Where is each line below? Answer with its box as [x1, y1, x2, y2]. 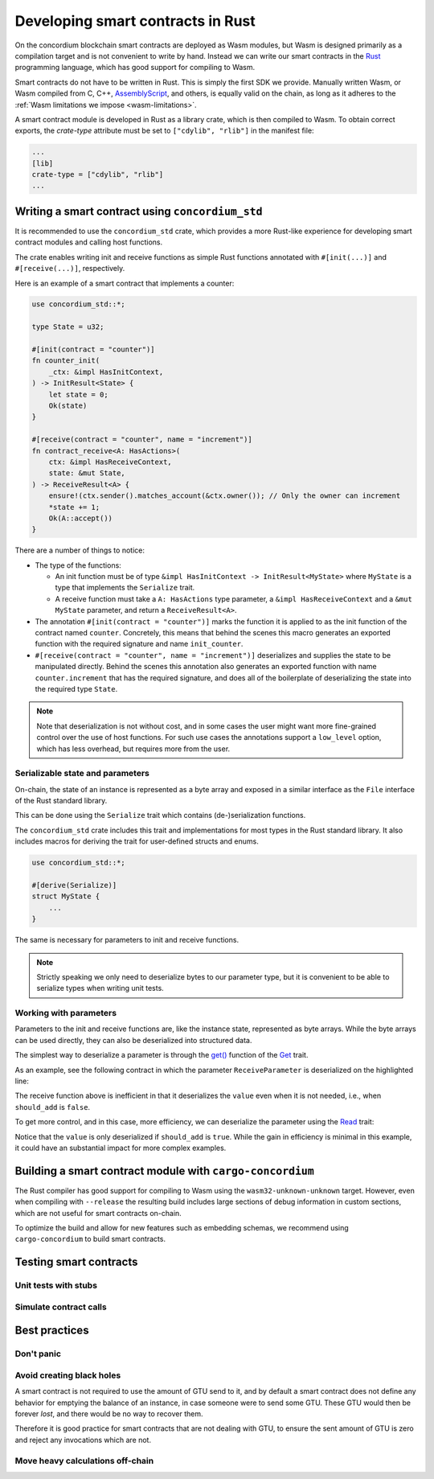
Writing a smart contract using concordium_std [14, 204, 263, 218]
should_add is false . [14, 1102, 91, 1111]
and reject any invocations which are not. [14, 1435, 152, 1444]
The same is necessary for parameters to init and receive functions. [14, 935, 240, 945]
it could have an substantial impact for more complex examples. [14, 1143, 227, 1152]
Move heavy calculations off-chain [14, 1455, 154, 1466]
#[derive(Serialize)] [31, 881, 117, 889]
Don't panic [14, 1348, 62, 1359]
